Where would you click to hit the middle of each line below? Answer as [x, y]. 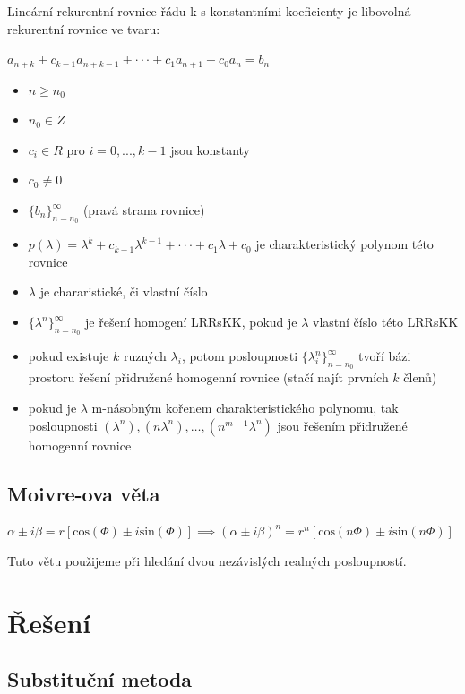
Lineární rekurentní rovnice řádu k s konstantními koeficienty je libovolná [209, 11]
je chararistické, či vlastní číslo [124, 291]
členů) [420, 377]
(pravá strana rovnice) [144, 210]
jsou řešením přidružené [342, 425]
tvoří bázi [385, 356]
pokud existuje [69, 356]
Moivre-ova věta [84, 493]
